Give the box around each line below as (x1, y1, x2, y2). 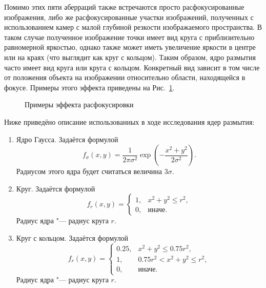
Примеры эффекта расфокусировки (25, 99, 134, 110)
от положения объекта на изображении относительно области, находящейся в (4, 72, 245, 83)
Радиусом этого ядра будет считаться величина (16, 166, 162, 177)
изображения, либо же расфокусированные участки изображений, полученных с (4, 11, 254, 22)
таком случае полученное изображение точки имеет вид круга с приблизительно (4, 31, 255, 42)
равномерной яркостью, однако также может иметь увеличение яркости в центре (4, 42, 256, 52)
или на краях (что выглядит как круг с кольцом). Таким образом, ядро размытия (4, 51, 256, 62)
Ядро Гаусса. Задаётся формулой (16, 133, 118, 144)
